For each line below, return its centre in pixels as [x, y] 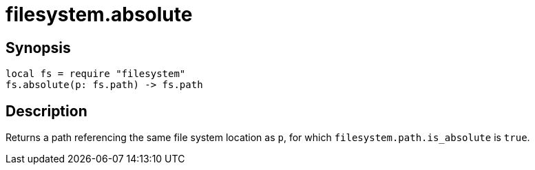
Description [46, 111]
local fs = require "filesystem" [96, 74]
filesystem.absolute [99, 14]
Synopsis [38, 47]
